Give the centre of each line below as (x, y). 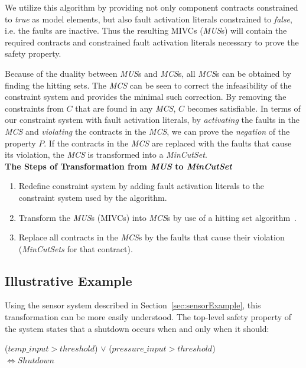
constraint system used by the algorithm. (93, 197)
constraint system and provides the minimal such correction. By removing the (146, 97)
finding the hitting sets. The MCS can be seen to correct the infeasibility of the (148, 85)
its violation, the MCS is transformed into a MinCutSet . (106, 154)
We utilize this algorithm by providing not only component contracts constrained (152, 7)
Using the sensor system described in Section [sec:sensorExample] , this (133, 305)
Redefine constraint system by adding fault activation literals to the (141, 186)
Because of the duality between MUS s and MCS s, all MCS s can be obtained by (148, 73)
